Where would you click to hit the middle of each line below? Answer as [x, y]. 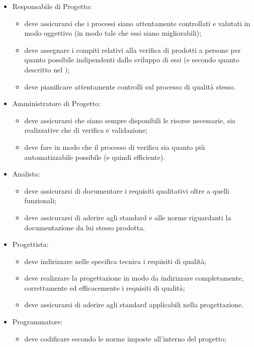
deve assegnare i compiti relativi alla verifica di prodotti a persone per [133, 50]
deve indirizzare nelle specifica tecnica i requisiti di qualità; [115, 261]
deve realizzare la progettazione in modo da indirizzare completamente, [134, 278]
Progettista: [30, 244]
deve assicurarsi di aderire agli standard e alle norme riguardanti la [128, 217]
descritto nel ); [47, 69]
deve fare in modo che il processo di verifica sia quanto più [115, 147]
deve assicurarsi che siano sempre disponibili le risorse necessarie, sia [130, 120]
